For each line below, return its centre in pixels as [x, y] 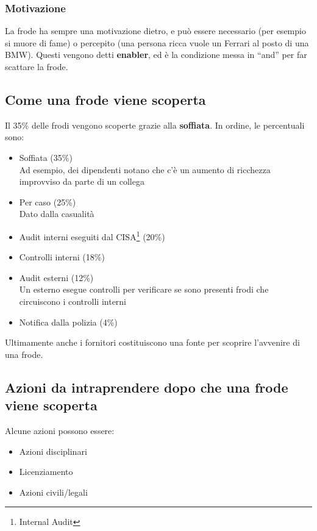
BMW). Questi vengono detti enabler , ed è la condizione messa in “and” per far [156, 55]
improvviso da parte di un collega [82, 181]
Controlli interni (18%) [62, 257]
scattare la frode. [37, 66]
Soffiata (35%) [46, 157]
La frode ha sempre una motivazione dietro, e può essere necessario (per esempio [155, 31]
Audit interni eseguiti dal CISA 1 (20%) [92, 235]
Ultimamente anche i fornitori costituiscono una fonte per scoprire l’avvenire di [152, 342]
